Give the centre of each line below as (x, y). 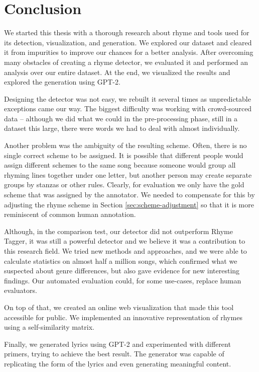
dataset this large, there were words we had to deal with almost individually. (122, 128)
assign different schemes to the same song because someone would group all (120, 165)
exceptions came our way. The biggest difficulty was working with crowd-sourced (128, 108)
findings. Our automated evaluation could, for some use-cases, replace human (123, 280)
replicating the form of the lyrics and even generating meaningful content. (118, 363)
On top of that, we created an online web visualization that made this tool (119, 307)
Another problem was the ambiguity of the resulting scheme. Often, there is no (125, 145)
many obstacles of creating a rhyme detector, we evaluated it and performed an (126, 62)
